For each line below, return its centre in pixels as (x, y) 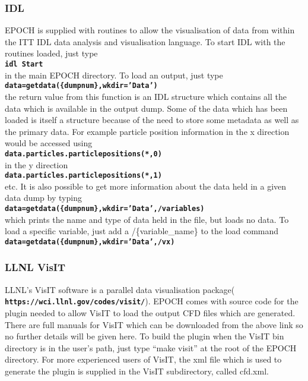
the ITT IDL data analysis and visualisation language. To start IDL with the (145, 41)
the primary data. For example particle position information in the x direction (147, 131)
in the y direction (36, 164)
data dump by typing (43, 198)
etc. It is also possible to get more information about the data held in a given (146, 186)
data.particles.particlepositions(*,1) (83, 176)
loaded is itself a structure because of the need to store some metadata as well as (152, 120)
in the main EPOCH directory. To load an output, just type (114, 75)
